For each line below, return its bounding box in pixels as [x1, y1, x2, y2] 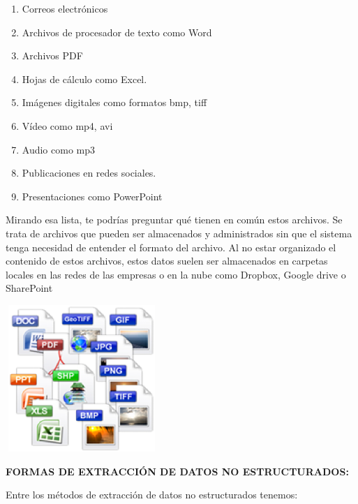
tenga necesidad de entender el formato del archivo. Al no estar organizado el [6, 239, 336, 254]
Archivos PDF [22, 48, 83, 63]
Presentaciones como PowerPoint [22, 188, 163, 203]
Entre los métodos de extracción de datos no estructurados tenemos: [6, 487, 298, 502]
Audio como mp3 [22, 142, 96, 156]
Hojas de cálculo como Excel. [22, 71, 147, 86]
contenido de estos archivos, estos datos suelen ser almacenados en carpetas [6, 253, 328, 268]
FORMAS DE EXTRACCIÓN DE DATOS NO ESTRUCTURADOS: [6, 464, 349, 478]
